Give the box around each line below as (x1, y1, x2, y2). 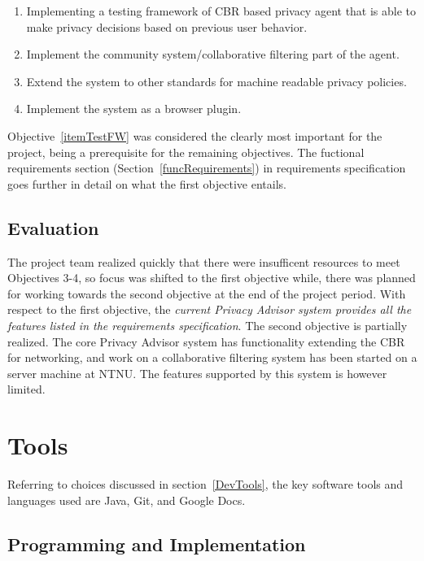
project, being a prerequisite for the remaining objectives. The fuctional (7, 143, 365, 160)
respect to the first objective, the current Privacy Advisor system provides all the (7, 301, 412, 318)
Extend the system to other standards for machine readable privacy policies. (26, 72, 407, 89)
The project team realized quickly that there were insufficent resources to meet (7, 253, 400, 270)
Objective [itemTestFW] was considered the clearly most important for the (7, 127, 382, 144)
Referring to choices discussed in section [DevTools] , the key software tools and (7, 476, 404, 493)
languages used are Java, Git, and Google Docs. (7, 491, 246, 508)
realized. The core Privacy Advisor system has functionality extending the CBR (7, 333, 405, 350)
